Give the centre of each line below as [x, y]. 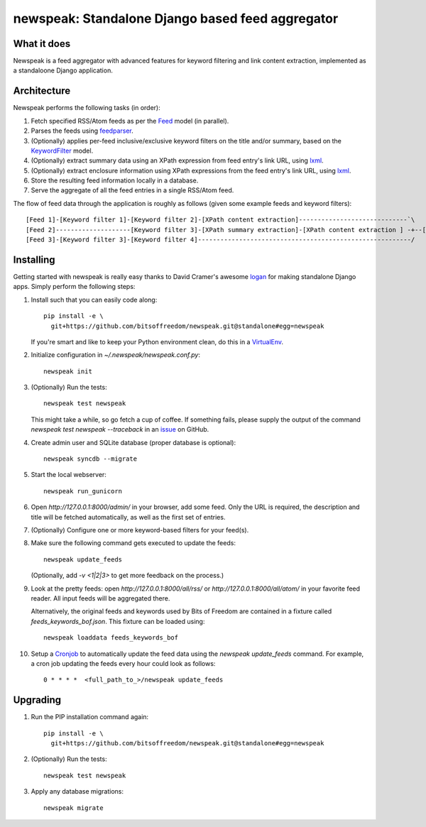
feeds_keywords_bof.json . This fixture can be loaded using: [118, 621]
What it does [42, 44]
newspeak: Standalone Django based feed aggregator [176, 18]
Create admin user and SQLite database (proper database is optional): [133, 442]
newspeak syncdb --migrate [91, 459]
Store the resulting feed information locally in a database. [115, 180]
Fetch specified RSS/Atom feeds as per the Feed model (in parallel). [130, 121]
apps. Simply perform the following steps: [74, 287]
